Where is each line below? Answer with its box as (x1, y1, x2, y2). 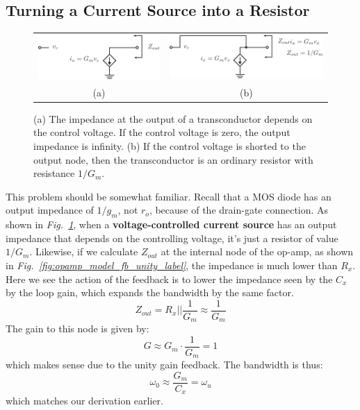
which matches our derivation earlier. (6, 393, 163, 408)
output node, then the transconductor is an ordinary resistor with (33, 152, 313, 166)
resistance (33, 166, 75, 180)
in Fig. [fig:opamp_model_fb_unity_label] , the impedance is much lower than (6, 257, 338, 272)
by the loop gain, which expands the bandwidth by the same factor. (6, 285, 294, 300)
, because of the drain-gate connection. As (149, 203, 329, 217)
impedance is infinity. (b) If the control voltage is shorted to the (33, 138, 306, 153)
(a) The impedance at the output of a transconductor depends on (33, 111, 313, 126)
